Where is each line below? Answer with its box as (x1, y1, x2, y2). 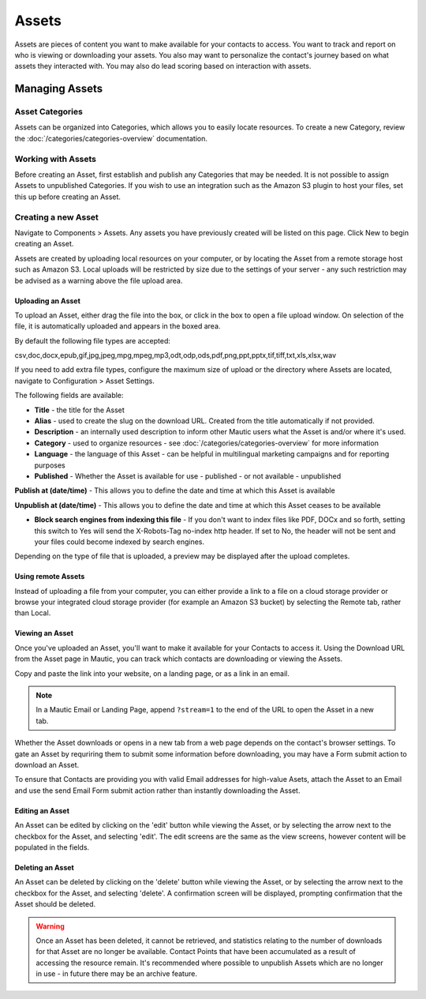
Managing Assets (14, 82, 103, 96)
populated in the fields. (14, 842, 90, 852)
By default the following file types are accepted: (14, 336, 171, 345)
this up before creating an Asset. (14, 192, 121, 201)
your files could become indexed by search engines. (34, 537, 205, 546)
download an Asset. (14, 761, 80, 769)
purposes (34, 460, 66, 470)
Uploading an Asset (14, 296, 80, 306)
